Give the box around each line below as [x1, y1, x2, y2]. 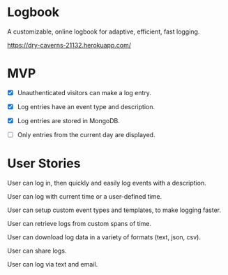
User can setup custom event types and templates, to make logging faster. [7, 206, 222, 214]
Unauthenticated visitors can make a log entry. [17, 88, 152, 97]
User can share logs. [7, 246, 67, 255]
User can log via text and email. [7, 260, 98, 269]
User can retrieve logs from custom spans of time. [7, 220, 152, 228]
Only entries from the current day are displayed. [17, 131, 155, 139]
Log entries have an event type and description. [17, 102, 155, 111]
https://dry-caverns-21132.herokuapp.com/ [7, 41, 131, 49]
